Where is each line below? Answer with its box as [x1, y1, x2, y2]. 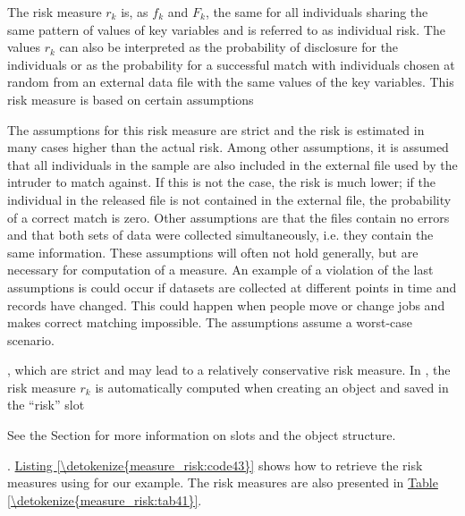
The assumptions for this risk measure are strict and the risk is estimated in [7, 120, 425, 139]
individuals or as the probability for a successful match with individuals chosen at [7, 55, 455, 73]
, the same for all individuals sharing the [205, 3, 428, 21]
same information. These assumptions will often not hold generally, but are [7, 242, 418, 261]
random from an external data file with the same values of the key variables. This [7, 72, 454, 91]
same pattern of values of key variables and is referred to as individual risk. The [7, 20, 445, 38]
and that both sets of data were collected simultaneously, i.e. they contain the [7, 225, 434, 244]
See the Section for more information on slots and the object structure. [7, 426, 396, 444]
